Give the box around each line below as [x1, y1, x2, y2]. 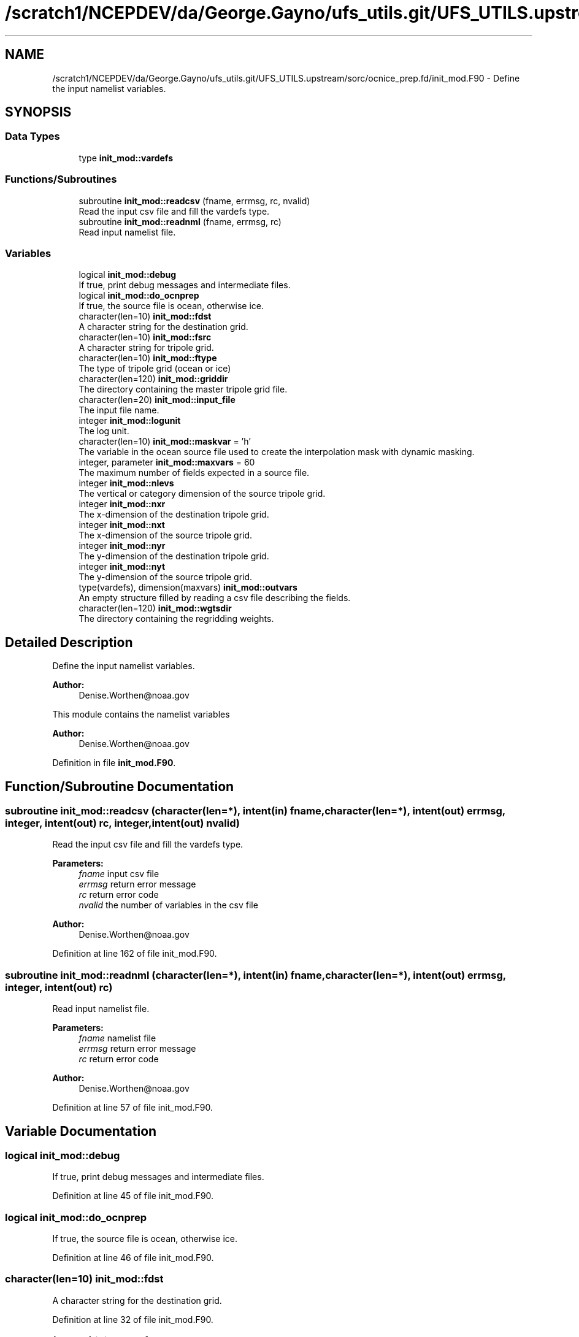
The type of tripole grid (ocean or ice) [79, 363, 231, 374]
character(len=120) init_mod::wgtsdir [79, 603, 232, 614]
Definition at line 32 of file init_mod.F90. [52, 1314, 213, 1325]
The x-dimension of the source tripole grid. [79, 530, 253, 541]
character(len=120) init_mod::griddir [79, 374, 228, 385]
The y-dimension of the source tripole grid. [79, 572, 253, 583]
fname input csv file [79, 868, 159, 879]
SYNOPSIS [5, 104, 72, 120]
